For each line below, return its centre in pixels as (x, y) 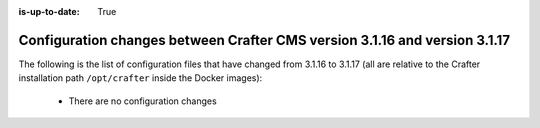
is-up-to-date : (49, 11)
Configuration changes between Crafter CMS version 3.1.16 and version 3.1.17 (264, 40)
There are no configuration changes (142, 101)
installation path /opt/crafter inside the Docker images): (140, 78)
